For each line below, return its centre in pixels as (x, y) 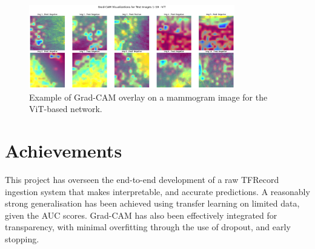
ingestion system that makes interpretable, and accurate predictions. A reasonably (157, 191)
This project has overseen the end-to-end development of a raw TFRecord (142, 180)
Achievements (64, 151)
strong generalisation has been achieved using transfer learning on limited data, (152, 203)
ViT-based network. (66, 109)
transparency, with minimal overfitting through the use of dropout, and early (148, 227)
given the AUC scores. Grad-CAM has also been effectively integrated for (141, 215)
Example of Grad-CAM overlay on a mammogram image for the (148, 97)
